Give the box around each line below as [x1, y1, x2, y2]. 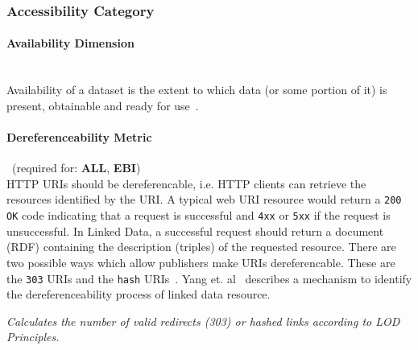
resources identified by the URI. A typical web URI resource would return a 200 [6, 191, 402, 208]
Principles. [6, 328, 60, 345]
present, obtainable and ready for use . [6, 97, 199, 113]
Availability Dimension [6, 35, 135, 51]
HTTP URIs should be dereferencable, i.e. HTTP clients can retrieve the [6, 175, 366, 191]
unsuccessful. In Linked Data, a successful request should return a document [6, 222, 384, 239]
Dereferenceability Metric [6, 129, 152, 146]
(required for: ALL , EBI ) [11, 159, 141, 176]
